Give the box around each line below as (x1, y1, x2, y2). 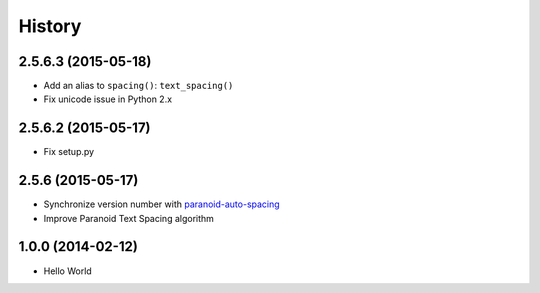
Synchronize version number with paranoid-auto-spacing (43, 198, 280, 210)
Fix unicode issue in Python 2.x (43, 93, 173, 105)
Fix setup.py (43, 146, 95, 158)
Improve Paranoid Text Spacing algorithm (43, 212, 215, 224)
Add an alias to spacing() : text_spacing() (43, 80, 234, 92)
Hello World (43, 265, 92, 277)
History (18, 15, 82, 37)
